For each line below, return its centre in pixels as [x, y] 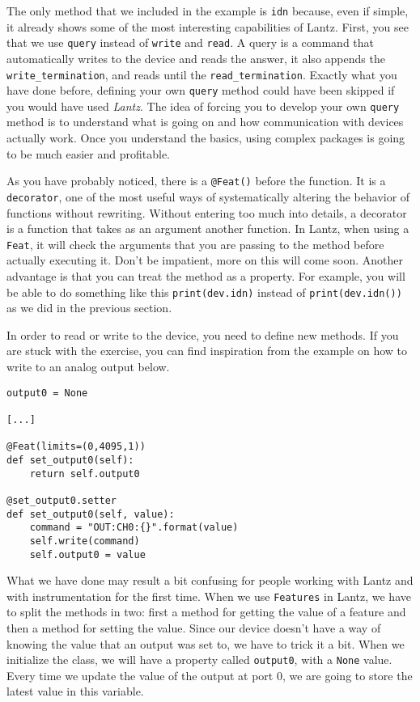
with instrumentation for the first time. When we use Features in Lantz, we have [209, 596]
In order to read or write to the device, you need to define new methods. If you [203, 334]
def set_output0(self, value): [91, 514]
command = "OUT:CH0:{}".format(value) [134, 528]
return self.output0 [85, 474]
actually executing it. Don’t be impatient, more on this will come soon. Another [205, 260]
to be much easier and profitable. [88, 153]
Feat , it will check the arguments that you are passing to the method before [195, 244]
